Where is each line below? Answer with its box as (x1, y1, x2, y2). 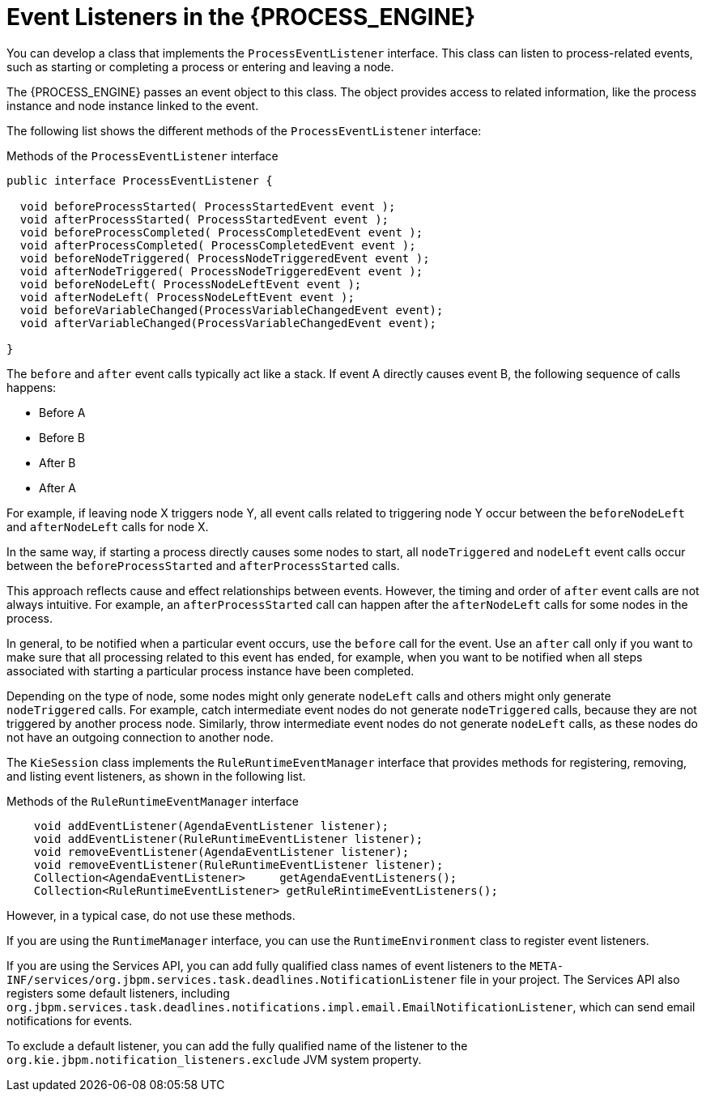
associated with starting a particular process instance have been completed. (6, 663, 415, 678)
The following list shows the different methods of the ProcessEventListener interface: (6, 123, 482, 138)
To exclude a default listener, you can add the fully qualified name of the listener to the (6, 1038, 468, 1053)
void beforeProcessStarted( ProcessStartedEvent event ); (19, 199, 396, 213)
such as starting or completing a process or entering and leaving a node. (6, 59, 394, 74)
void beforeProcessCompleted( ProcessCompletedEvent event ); (19, 225, 423, 239)
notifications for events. (6, 1013, 133, 1028)
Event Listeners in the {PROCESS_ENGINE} (6, 3, 476, 31)
